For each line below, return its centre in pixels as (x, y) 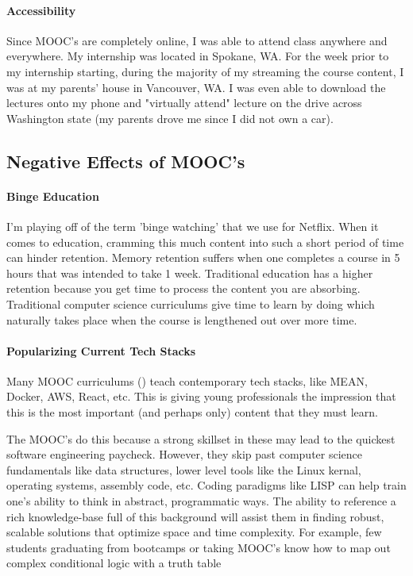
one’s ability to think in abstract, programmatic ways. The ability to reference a (201, 501)
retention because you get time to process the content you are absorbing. (183, 288)
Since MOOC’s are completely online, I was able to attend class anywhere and (197, 40)
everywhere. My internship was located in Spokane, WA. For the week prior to (198, 56)
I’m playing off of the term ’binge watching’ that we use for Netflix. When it (193, 226)
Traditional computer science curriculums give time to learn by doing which (191, 303)
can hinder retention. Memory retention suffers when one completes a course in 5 (203, 257)
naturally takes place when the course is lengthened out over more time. (182, 319)
